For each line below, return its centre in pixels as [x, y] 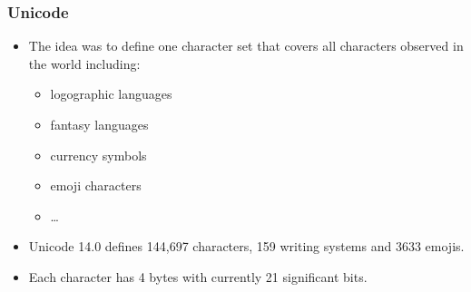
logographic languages [111, 94]
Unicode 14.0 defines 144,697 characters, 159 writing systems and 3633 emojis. [246, 246]
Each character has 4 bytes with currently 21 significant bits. [198, 276]
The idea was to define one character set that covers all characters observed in [246, 46]
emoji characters [96, 185]
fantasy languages [99, 124]
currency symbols [98, 155]
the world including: [84, 63]
